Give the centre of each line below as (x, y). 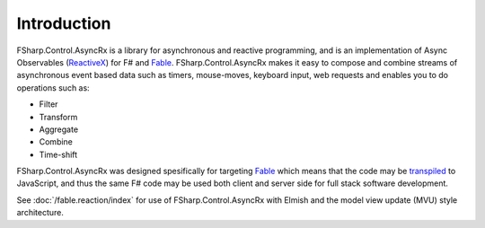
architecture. (40, 213)
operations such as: (53, 88)
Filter (48, 104)
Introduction (64, 23)
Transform (58, 117)
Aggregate (59, 129)
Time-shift (58, 154)
